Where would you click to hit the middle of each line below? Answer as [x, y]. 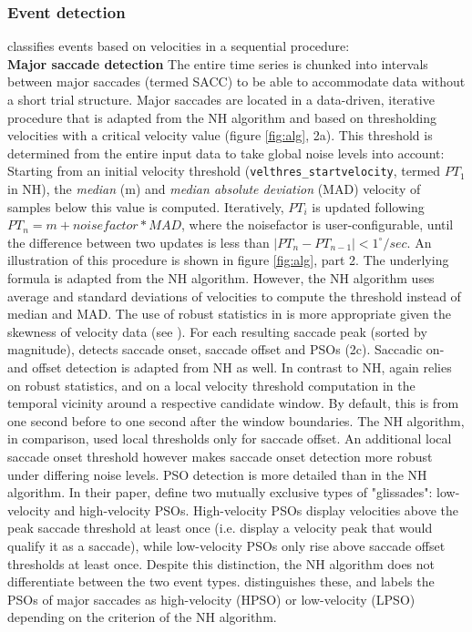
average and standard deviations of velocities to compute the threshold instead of [234, 296]
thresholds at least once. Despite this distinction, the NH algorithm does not [221, 563]
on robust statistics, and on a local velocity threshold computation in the [211, 385]
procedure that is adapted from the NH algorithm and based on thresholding [222, 117]
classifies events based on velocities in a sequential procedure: [179, 46]
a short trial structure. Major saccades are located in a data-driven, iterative [221, 99]
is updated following [368, 206]
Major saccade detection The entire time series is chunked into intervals [218, 63]
